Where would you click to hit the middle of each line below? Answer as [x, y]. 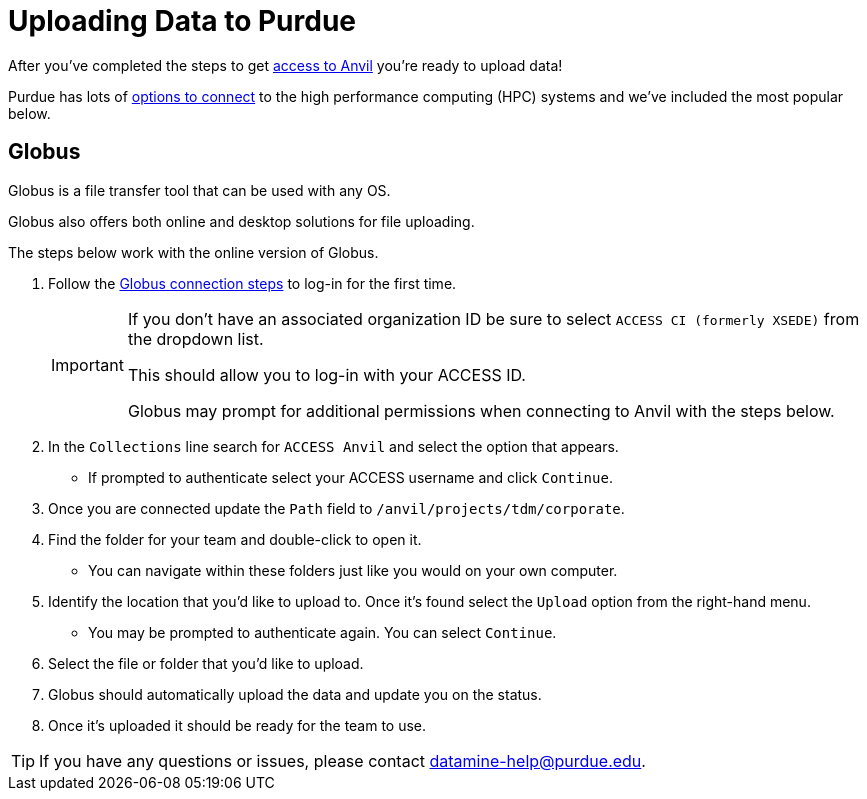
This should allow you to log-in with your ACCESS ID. [326, 374]
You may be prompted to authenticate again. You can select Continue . [322, 632]
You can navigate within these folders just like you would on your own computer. [353, 570]
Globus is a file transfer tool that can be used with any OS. [199, 190]
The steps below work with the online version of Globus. [193, 252]
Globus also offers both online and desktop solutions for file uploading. [241, 221]
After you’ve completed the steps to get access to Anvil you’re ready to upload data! [285, 65]
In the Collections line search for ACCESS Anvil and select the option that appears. [333, 446]
